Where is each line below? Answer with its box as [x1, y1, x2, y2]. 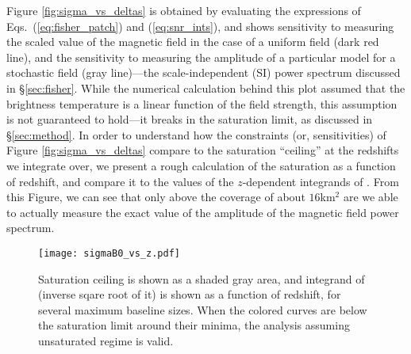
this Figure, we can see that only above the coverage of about [6, 188, 305, 205]
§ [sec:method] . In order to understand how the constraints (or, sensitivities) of [6, 126, 386, 143]
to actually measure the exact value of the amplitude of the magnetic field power [6, 204, 399, 220]
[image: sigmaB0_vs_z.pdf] [38, 247, 180, 259]
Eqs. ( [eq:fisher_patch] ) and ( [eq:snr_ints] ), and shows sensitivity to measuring [6, 17, 394, 34]
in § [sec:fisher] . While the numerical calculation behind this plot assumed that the [6, 79, 405, 96]
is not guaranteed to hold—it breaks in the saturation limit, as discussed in [6, 111, 373, 128]
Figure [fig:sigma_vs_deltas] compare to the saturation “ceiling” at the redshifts [6, 142, 399, 158]
